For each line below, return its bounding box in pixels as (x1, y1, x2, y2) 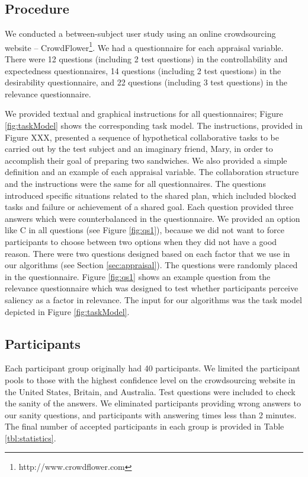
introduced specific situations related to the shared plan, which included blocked (5, 189, 297, 201)
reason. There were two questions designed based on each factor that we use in (5, 247, 290, 259)
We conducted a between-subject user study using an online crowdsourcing (5, 27, 276, 40)
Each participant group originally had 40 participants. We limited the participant (5, 362, 300, 374)
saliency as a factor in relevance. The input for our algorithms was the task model (5, 293, 302, 306)
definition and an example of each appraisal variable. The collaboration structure (5, 166, 299, 178)
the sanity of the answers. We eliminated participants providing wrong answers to (5, 397, 301, 409)
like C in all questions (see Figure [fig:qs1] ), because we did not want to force (5, 224, 284, 236)
